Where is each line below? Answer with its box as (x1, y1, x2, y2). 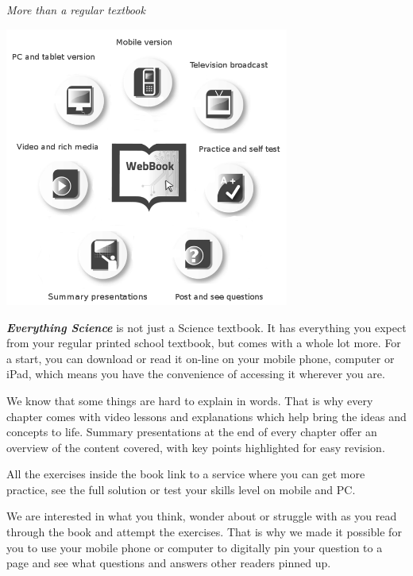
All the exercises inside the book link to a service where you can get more (6, 466, 365, 482)
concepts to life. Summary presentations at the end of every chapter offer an (6, 423, 377, 440)
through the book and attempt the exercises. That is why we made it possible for (6, 524, 402, 540)
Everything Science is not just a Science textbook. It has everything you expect (6, 319, 407, 335)
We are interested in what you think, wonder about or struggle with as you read (6, 508, 397, 524)
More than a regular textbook (6, 2, 145, 17)
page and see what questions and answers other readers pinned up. (6, 555, 331, 571)
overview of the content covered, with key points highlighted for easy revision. (6, 439, 385, 455)
